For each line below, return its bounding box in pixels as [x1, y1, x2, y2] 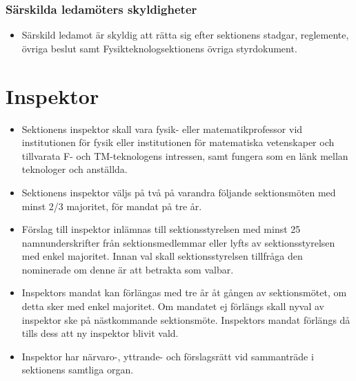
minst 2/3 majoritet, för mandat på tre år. [21, 198, 202, 213]
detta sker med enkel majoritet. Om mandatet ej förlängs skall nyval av [21, 299, 325, 313]
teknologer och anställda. [21, 162, 128, 176]
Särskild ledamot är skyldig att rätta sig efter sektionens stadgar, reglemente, [21, 28, 349, 42]
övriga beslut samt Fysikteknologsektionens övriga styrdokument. [21, 41, 297, 55]
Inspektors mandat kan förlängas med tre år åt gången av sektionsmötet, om [21, 285, 347, 300]
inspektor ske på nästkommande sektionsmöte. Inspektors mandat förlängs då [21, 312, 350, 327]
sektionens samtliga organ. [21, 362, 134, 377]
